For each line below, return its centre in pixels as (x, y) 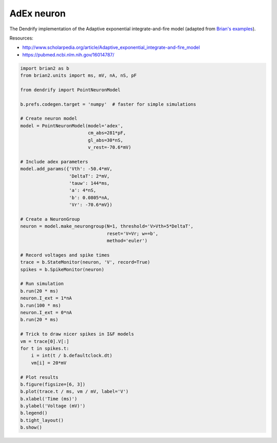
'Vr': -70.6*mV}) (91, 205)
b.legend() (34, 413)
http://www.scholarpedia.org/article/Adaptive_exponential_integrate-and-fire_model (111, 47)
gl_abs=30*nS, (105, 140)
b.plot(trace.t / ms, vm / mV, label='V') (74, 392)
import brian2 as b (45, 68)
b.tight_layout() (42, 420)
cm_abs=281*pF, (107, 133)
